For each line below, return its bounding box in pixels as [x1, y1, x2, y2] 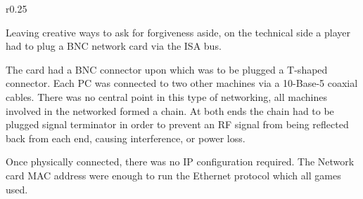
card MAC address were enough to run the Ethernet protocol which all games [6, 167, 341, 182]
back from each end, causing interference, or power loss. [6, 130, 246, 145]
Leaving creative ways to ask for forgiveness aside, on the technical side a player [6, 25, 350, 39]
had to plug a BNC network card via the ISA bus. [6, 39, 222, 53]
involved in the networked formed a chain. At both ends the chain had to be [6, 103, 334, 118]
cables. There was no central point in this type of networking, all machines [6, 89, 327, 104]
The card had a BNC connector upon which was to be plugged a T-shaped [6, 62, 328, 76]
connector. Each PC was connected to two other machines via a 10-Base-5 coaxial [6, 76, 358, 90]
